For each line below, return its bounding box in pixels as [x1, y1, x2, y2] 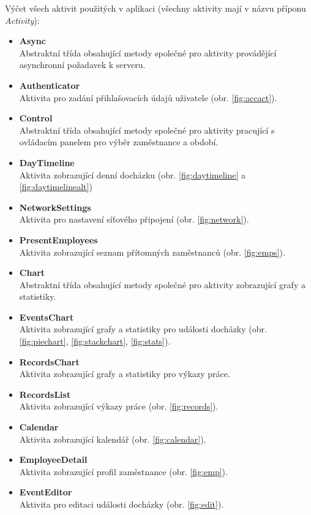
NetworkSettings [19, 200, 91, 213]
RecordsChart [19, 355, 80, 368]
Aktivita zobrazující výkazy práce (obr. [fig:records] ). [19, 400, 219, 413]
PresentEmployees [19, 233, 98, 246]
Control [19, 112, 53, 124]
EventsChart [19, 310, 74, 323]
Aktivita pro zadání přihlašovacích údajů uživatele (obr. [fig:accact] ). [19, 91, 277, 104]
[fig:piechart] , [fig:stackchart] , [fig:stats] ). [19, 335, 171, 348]
